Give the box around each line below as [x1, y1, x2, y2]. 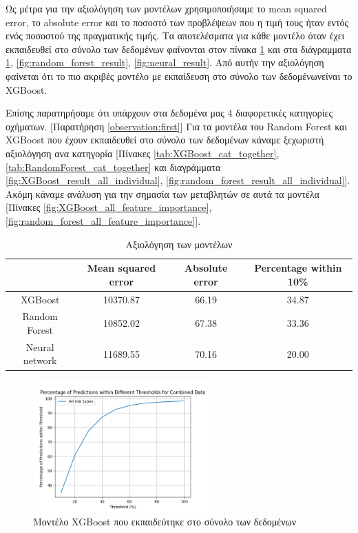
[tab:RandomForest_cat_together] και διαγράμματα [6, 159, 221, 174]
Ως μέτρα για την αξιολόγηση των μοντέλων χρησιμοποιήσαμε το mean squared [6, 1, 327, 15]
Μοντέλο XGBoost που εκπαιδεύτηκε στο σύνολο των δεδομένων [33, 514, 297, 528]
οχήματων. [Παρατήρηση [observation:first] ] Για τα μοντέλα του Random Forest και [6, 119, 348, 133]
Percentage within [254, 261, 342, 275]
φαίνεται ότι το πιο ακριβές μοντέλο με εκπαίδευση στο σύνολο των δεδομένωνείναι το [6, 68, 352, 83]
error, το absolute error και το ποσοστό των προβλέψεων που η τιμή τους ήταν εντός [6, 14, 349, 29]
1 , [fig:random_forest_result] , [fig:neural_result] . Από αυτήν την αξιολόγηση [6, 55, 324, 70]
